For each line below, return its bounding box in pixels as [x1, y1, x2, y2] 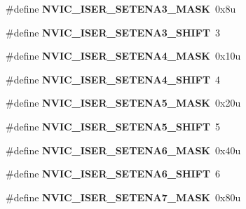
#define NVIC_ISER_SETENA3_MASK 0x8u [6, 1, 236, 15]
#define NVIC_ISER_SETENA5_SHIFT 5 [6, 119, 220, 133]
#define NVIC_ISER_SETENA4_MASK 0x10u [6, 48, 241, 63]
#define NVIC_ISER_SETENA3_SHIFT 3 [6, 25, 220, 39]
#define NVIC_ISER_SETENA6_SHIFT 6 [6, 166, 220, 181]
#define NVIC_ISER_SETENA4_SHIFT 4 [6, 72, 220, 86]
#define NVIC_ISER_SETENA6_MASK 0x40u [6, 142, 241, 157]
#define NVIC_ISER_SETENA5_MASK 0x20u [6, 95, 241, 110]
